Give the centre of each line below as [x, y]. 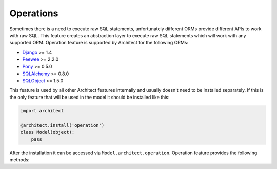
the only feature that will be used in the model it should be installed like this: [90, 98]
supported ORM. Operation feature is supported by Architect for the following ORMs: [99, 43]
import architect [42, 111]
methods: [19, 160]
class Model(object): [47, 132]
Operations [34, 13]
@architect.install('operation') [62, 125]
